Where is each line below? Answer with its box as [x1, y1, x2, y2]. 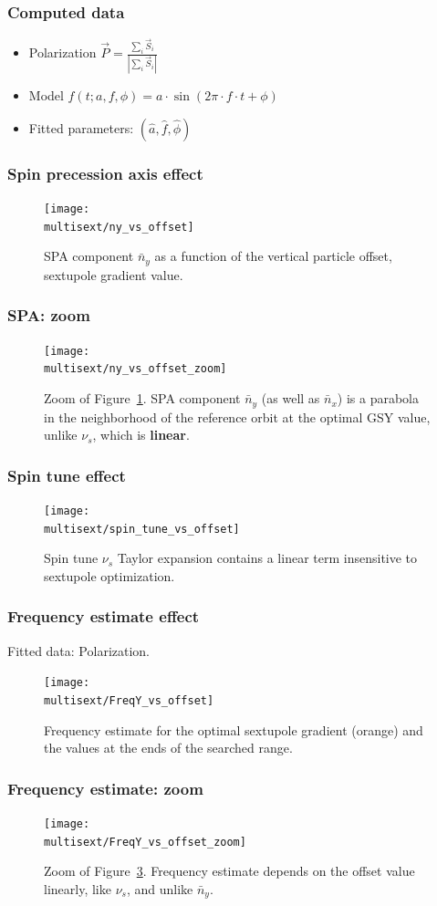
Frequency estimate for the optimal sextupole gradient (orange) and [44, 720, 423, 739]
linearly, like [44, 879, 111, 898]
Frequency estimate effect [7, 605, 200, 628]
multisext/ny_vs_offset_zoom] [44, 362, 227, 376]
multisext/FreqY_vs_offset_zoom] [44, 835, 246, 849]
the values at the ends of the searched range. [44, 738, 293, 757]
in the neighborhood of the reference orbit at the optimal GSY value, [44, 407, 431, 426]
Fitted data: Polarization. [7, 640, 151, 660]
